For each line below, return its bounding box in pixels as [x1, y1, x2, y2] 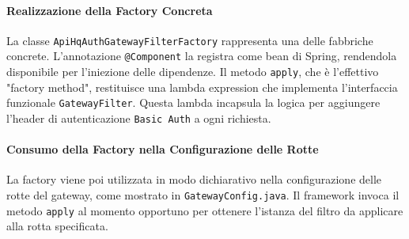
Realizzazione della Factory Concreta [6, 2, 213, 18]
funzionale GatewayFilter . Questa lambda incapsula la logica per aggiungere [6, 94, 381, 111]
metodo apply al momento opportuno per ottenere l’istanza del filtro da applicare [6, 202, 403, 218]
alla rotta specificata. [6, 218, 108, 234]
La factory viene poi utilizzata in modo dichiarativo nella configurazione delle [6, 171, 382, 188]
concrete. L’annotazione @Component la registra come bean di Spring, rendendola [6, 47, 397, 64]
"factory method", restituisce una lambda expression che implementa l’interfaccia [6, 78, 398, 95]
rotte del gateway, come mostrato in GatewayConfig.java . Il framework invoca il [6, 187, 400, 203]
